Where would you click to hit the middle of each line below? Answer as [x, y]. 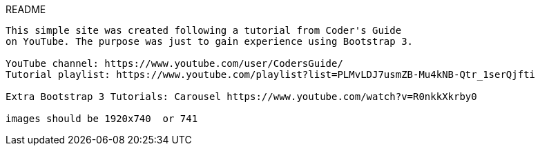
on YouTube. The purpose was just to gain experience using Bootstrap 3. [210, 41]
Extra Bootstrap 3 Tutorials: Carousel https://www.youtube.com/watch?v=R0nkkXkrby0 [241, 97]
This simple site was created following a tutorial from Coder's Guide [204, 30]
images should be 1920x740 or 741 [102, 119]
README [26, 9]
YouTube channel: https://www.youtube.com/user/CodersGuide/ [174, 63]
